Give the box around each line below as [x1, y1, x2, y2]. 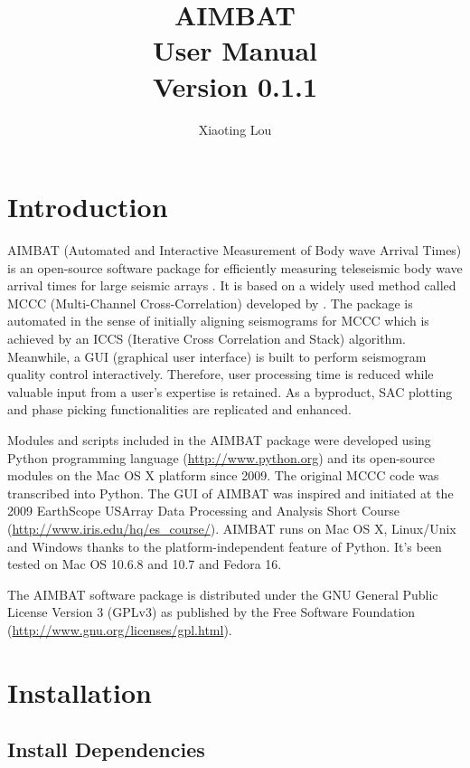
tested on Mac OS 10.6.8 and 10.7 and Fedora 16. [7, 555, 282, 574]
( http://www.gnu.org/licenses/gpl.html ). [7, 620, 232, 639]
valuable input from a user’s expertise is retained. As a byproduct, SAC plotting [7, 382, 453, 401]
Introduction [7, 188, 168, 225]
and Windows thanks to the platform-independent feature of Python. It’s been [7, 536, 442, 555]
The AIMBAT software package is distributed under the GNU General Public [7, 584, 438, 603]
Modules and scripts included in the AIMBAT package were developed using [7, 430, 431, 449]
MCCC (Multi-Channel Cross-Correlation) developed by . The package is [7, 293, 413, 312]
